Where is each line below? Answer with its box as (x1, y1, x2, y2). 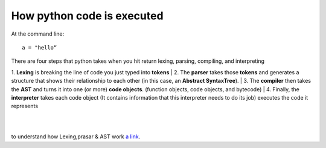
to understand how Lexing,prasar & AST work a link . (11, 133, 141, 140)
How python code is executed (11, 9, 164, 22)
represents (11, 103, 39, 110)
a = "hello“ (22, 44, 57, 51)
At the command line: (11, 30, 65, 37)
